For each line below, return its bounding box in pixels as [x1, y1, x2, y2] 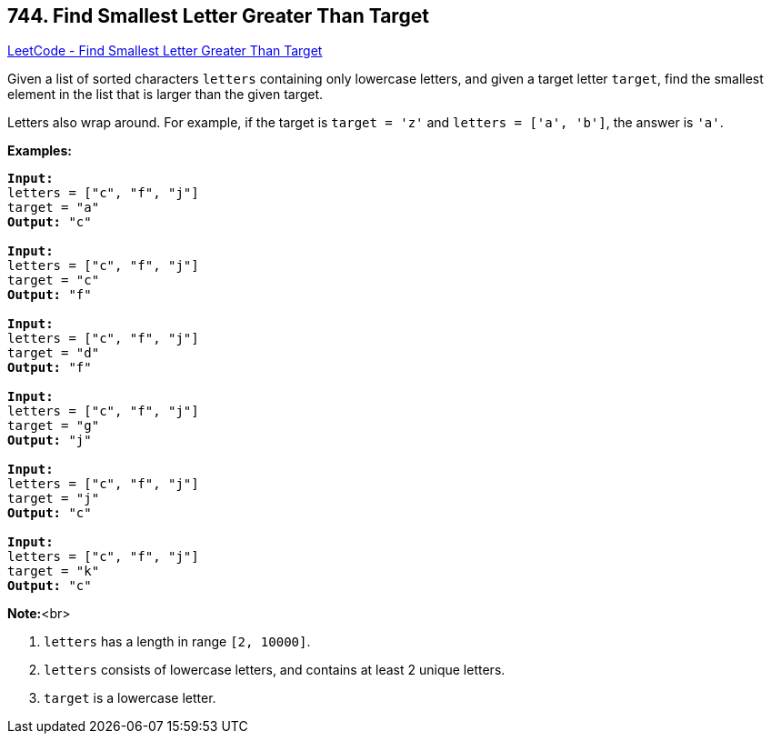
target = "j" [7, 491, 100, 506]
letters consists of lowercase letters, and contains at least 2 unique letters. [44, 662, 506, 678]
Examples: [7, 143, 72, 159]
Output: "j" [7, 433, 92, 448]
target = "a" [7, 200, 100, 215]
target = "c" [7, 273, 100, 288]
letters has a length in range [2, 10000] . [44, 634, 311, 650]
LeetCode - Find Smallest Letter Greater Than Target [7, 43, 323, 59]
